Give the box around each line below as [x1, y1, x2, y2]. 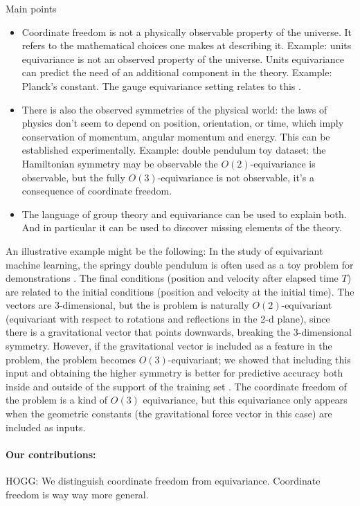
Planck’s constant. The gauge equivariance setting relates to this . [21, 78, 301, 93]
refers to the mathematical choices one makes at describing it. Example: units [21, 38, 352, 53]
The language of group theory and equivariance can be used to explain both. [21, 206, 347, 221]
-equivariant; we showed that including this [168, 352, 351, 366]
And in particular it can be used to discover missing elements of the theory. [21, 220, 342, 235]
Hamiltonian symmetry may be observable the [21, 156, 218, 170]
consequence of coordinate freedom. [21, 183, 172, 198]
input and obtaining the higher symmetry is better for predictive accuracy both [6, 365, 343, 380]
